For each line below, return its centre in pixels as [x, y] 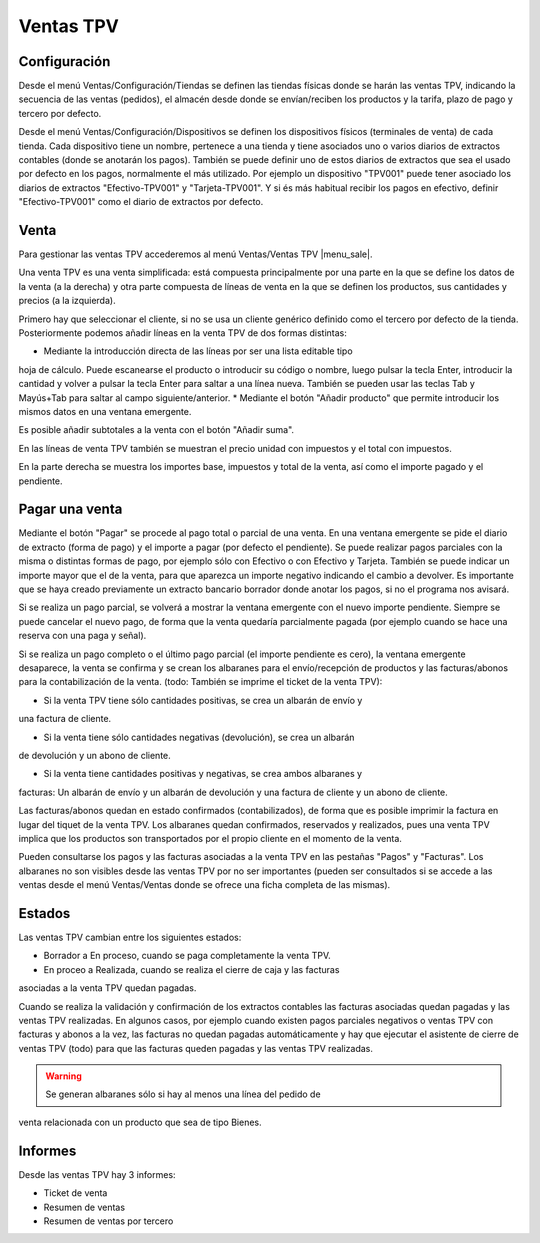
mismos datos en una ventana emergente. [105, 411]
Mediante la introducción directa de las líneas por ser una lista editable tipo [198, 351]
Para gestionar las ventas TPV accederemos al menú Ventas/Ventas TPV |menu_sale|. [195, 254]
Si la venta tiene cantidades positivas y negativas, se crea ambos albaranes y [203, 774]
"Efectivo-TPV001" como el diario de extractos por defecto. [141, 202]
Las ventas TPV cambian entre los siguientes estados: [130, 937]
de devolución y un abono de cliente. [95, 755]
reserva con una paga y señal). [82, 636]
